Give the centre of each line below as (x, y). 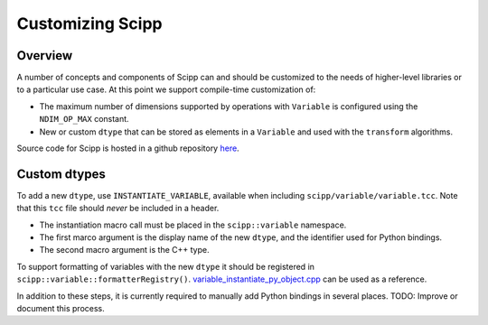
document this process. (61, 309)
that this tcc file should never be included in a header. (118, 209)
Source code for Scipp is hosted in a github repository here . (128, 148)
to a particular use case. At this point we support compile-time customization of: (166, 89)
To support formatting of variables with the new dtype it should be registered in (166, 266)
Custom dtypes (61, 174)
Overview (45, 56)
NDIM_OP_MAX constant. (84, 119)
